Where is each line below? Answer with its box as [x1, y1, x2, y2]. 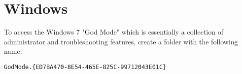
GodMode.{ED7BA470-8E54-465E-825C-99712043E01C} [4, 63, 167, 71]
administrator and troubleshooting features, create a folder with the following [4, 36, 238, 46]
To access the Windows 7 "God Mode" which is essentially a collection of [4, 27, 223, 37]
